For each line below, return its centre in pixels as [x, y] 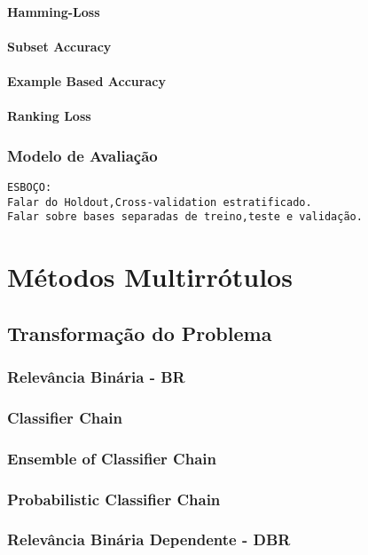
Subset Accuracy [59, 46]
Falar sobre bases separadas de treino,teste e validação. [185, 217]
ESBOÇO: [30, 187]
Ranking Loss [49, 116]
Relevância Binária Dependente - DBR [149, 539]
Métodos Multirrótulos [150, 277]
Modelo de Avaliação [82, 155]
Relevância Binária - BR [96, 377]
